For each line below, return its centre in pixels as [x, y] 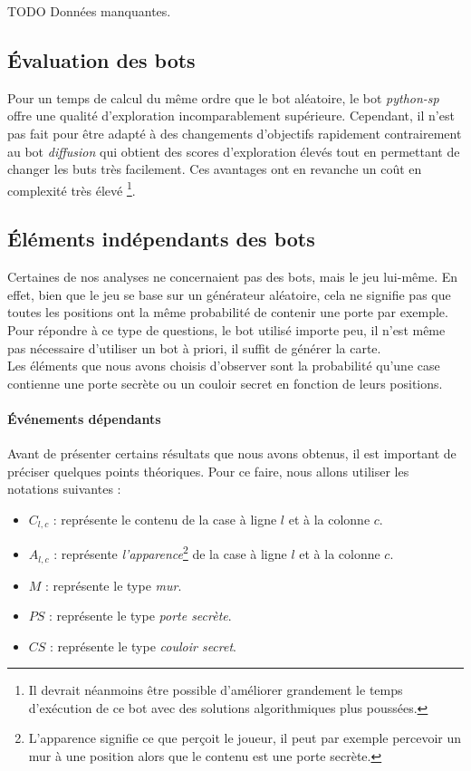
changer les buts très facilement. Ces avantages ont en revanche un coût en [215, 169]
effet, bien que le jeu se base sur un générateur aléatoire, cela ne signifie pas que [229, 294]
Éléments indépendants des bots [161, 239]
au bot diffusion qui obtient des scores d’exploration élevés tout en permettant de [234, 151]
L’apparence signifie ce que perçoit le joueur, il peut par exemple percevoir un [245, 738]
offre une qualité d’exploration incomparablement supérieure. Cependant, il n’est [231, 116]
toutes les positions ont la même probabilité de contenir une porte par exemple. [228, 312]
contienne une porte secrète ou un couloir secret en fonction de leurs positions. [225, 383]
